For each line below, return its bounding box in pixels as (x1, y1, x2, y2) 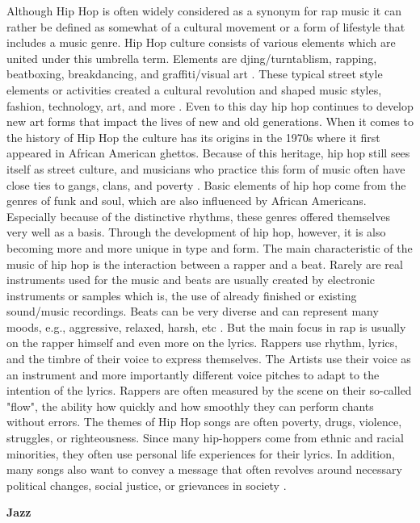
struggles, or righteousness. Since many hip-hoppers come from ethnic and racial (6, 429, 404, 446)
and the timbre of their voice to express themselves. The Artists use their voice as (6, 350, 411, 367)
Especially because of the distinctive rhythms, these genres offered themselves (6, 207, 390, 224)
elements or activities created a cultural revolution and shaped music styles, (6, 81, 382, 98)
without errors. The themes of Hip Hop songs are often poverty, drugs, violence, (6, 413, 402, 430)
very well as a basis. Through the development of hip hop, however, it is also (6, 224, 386, 241)
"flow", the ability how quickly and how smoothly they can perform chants (6, 397, 374, 414)
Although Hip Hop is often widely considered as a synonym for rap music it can (6, 2, 401, 19)
